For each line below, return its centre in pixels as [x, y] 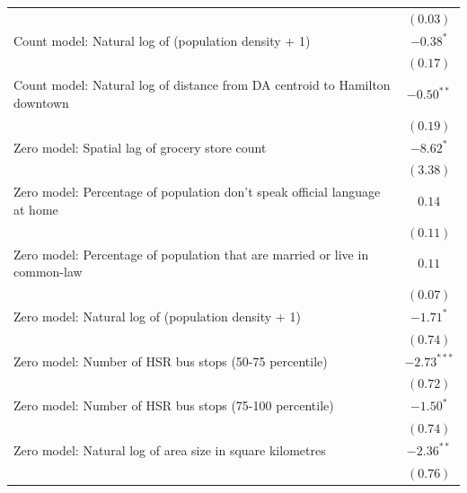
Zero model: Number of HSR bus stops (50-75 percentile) [171, 361]
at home [36, 209]
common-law [48, 272]
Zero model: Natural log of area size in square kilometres [170, 449]
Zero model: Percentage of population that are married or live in [191, 254]
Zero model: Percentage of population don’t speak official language [197, 192]
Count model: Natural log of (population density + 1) [162, 40]
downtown [41, 102]
